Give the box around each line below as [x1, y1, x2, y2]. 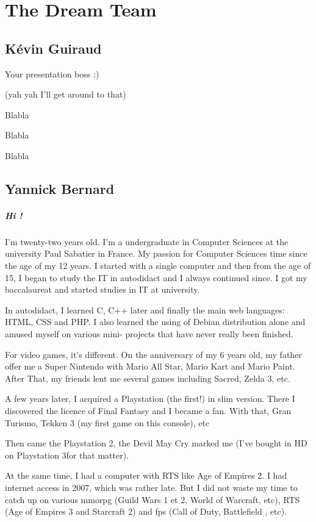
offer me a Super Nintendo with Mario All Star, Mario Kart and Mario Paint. [5, 360, 295, 373]
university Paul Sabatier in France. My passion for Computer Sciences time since [5, 247, 307, 260]
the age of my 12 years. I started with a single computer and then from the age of [5, 259, 311, 272]
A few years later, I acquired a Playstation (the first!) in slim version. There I [5, 392, 295, 405]
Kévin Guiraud [5, 38, 102, 57]
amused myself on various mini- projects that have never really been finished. [5, 327, 293, 340]
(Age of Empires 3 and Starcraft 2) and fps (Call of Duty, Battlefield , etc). [5, 505, 287, 518]
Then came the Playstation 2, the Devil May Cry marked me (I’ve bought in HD [5, 437, 307, 449]
